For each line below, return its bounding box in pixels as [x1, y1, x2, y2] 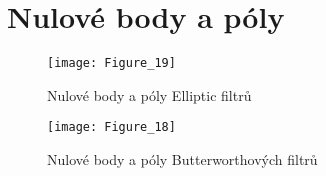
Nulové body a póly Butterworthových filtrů [47, 149, 318, 170]
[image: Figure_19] [47, 56, 176, 71]
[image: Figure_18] [47, 120, 176, 135]
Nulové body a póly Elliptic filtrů [47, 84, 252, 105]
